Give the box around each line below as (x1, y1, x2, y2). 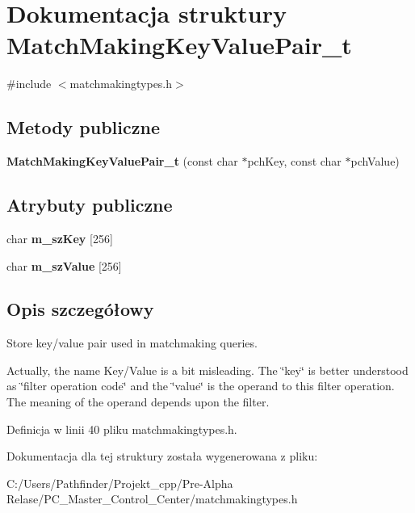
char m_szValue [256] (6, 257, 122, 274)
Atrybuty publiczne (6, 192, 173, 217)
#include (6, 75, 52, 92)
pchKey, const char (247, 153, 342, 170)
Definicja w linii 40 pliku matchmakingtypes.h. (6, 420, 237, 437)
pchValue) (350, 153, 400, 170)
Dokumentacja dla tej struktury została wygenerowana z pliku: (6, 448, 318, 465)
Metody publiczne (6, 115, 160, 140)
